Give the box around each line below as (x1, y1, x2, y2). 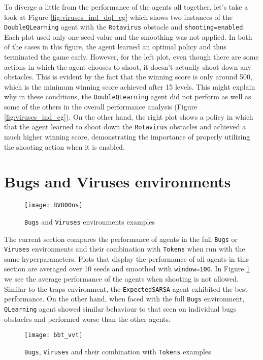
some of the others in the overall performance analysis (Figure (4, 101, 198, 112)
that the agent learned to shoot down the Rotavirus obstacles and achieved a (4, 121, 246, 132)
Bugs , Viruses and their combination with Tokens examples (24, 346, 211, 356)
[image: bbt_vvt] (24, 331, 83, 339)
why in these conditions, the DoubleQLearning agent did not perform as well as (4, 91, 251, 102)
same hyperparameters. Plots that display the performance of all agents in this (4, 253, 249, 264)
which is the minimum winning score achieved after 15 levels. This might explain (4, 81, 255, 92)
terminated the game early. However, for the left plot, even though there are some (4, 51, 259, 62)
